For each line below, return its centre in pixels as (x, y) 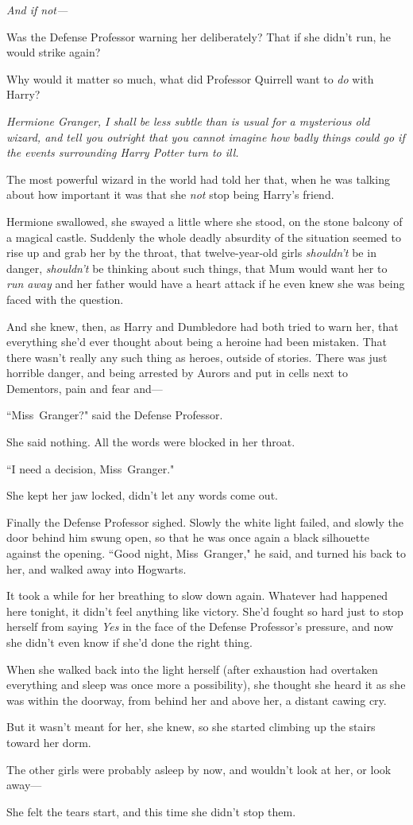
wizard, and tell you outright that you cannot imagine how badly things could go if (206, 136)
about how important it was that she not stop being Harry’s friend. (170, 195)
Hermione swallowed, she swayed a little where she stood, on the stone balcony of (205, 221)
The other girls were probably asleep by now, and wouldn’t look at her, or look (199, 769)
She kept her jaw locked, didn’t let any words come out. (142, 495)
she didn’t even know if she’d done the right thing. (129, 642)
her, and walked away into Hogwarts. (96, 568)
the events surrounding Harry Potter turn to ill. (123, 152)
